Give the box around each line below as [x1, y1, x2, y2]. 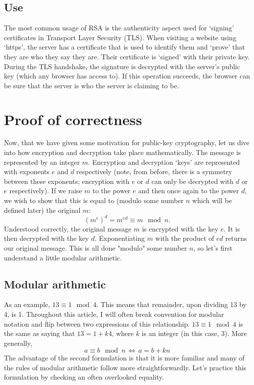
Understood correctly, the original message [4, 223, 132, 233]
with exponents [4, 166, 50, 177]
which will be [192, 195, 232, 205]
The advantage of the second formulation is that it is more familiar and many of [4, 353, 245, 363]
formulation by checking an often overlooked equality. [4, 372, 164, 382]
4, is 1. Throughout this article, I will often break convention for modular [4, 308, 224, 319]
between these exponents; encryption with [4, 176, 130, 186]
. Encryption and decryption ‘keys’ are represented [88, 156, 240, 167]
